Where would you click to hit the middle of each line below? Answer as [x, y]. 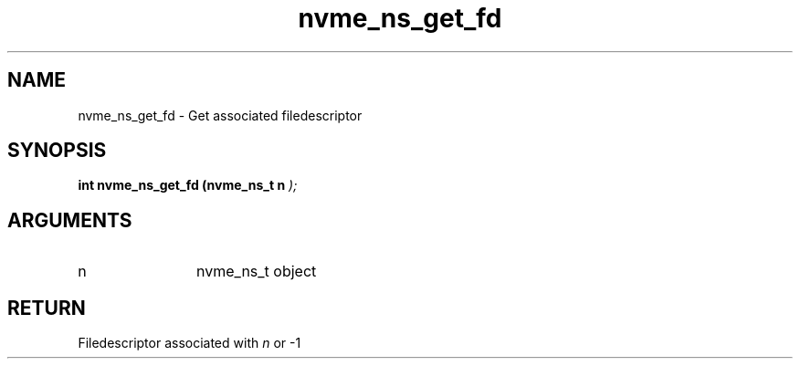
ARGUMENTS [70, 220]
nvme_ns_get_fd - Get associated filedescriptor [220, 115]
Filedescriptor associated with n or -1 [189, 343]
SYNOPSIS [57, 151]
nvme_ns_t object [257, 272]
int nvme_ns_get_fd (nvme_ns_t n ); [188, 185]
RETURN [47, 308]
